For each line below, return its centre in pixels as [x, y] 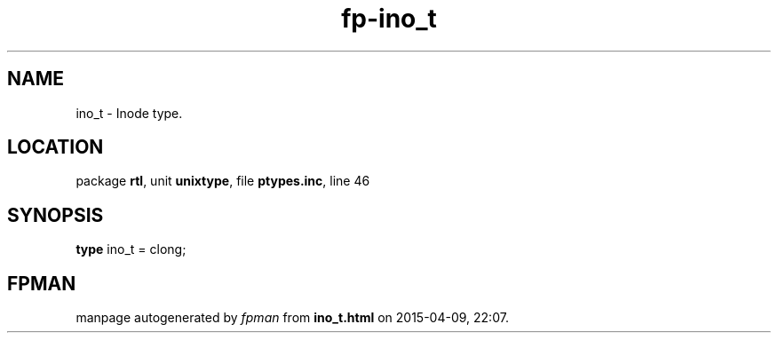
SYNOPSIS [56, 215]
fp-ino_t [389, 19]
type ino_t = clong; [131, 249]
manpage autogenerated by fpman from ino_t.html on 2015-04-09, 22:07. [292, 318]
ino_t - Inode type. [129, 113]
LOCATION [56, 147]
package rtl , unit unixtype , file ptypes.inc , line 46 [223, 181]
